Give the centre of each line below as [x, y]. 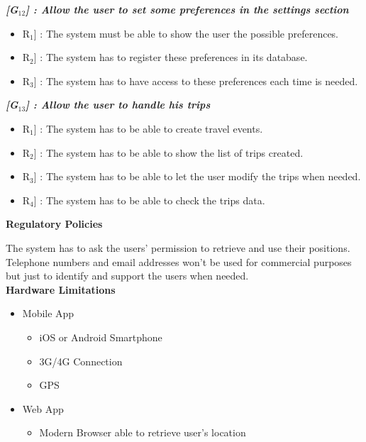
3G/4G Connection [81, 361]
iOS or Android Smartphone [101, 337]
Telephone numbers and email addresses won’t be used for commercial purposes [179, 261]
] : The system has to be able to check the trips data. [149, 200]
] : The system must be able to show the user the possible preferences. [186, 33]
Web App [43, 408]
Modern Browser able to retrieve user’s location [143, 432]
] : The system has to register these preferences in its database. [171, 57]
